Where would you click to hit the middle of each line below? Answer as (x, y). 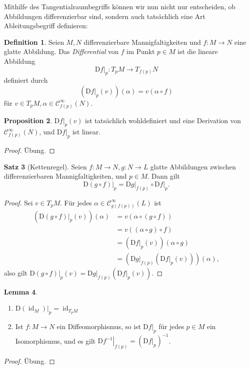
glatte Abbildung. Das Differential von (61, 51)
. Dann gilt (163, 176)
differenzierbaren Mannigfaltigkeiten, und (65, 176)
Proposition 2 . (28, 120)
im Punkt (141, 51)
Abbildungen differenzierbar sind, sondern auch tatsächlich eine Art (105, 16)
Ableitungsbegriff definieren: (46, 26)
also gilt (16, 272)
